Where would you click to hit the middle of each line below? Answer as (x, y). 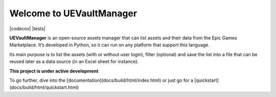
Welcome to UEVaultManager (73, 13)
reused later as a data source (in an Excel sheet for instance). (74, 62)
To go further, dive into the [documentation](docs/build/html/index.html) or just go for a (101, 80)
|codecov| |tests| (27, 29)
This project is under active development (54, 71)
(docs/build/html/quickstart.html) (44, 87)
